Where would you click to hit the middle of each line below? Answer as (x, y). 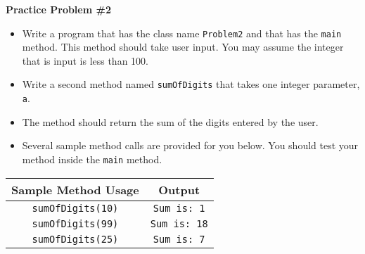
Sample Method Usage (75, 189)
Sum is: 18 (179, 223)
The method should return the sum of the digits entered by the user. (170, 121)
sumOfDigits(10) (75, 208)
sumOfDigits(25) (75, 239)
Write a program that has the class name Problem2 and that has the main (182, 33)
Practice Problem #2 (58, 9)
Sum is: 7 (179, 239)
